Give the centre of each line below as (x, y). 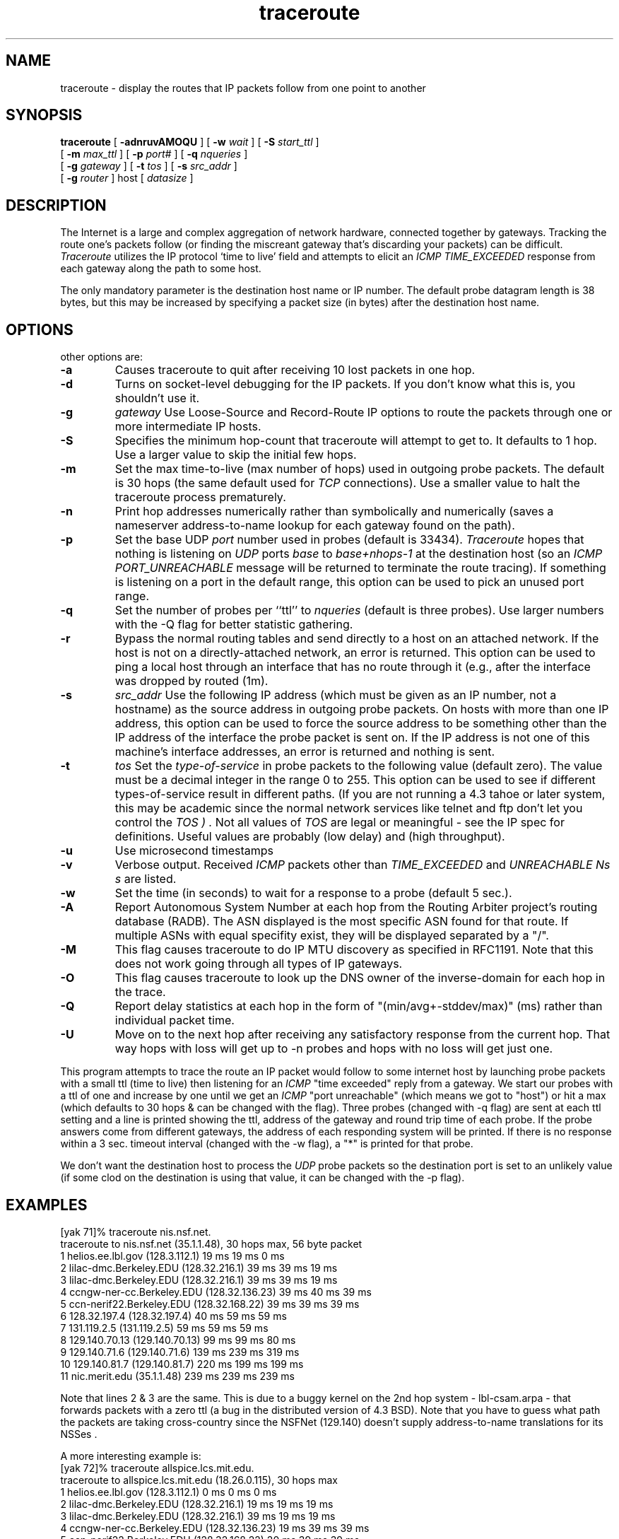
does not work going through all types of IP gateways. (259, 964)
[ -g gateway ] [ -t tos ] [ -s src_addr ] (149, 166)
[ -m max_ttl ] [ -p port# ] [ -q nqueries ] (154, 154)
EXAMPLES (47, 1205)
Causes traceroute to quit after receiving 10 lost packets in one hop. (295, 370)
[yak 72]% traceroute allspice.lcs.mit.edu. (157, 1468)
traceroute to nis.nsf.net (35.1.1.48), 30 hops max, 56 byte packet (211, 1244)
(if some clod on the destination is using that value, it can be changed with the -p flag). (263, 1178)
